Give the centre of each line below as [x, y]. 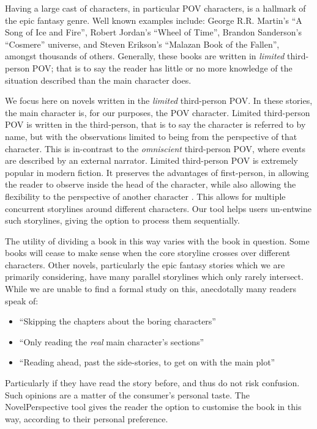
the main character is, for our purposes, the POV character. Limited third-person [158, 112]
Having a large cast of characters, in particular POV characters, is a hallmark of [155, 8]
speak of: [22, 300]
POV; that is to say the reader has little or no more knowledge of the [162, 68]
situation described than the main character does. [98, 80]
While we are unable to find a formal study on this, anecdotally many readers [151, 289]
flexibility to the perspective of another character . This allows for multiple [145, 196]
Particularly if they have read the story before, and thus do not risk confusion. [152, 383]
